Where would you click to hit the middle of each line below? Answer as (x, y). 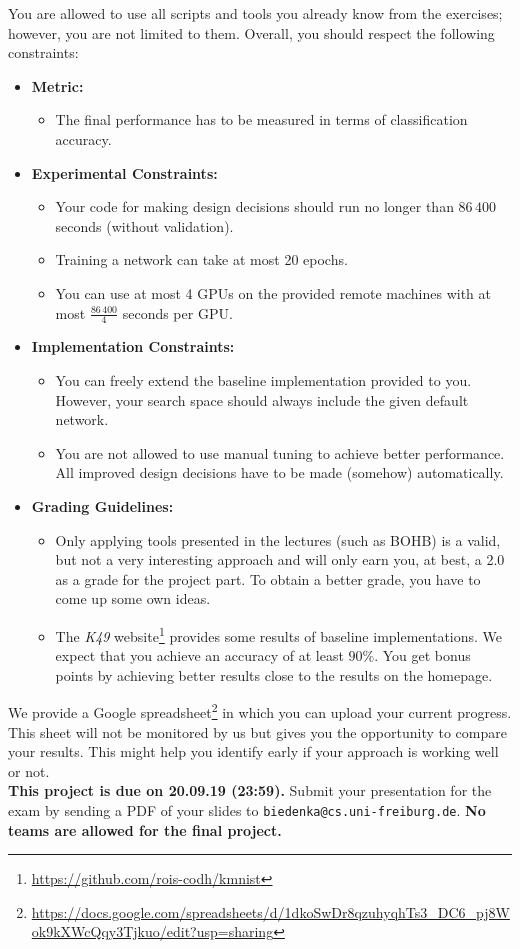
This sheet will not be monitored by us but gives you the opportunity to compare (257, 731)
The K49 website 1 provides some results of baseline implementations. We (279, 634)
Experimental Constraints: (124, 172)
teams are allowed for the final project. (145, 829)
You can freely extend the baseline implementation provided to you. (263, 379)
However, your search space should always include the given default (262, 399)
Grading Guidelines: (102, 505)
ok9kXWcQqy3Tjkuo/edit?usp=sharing (152, 931)
